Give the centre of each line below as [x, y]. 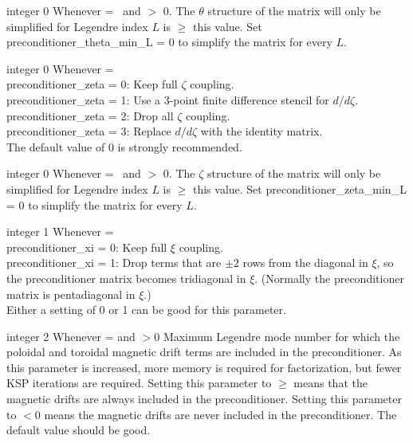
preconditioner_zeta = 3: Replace [89, 131]
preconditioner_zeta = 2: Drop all [90, 115]
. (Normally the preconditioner [329, 278]
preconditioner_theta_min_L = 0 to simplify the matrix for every [169, 42]
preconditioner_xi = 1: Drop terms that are [114, 263]
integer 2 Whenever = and [71, 336]
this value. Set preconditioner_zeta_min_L [299, 188]
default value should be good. [79, 430]
